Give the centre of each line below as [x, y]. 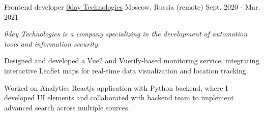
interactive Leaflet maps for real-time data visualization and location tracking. [126, 70]
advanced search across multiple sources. [67, 107]
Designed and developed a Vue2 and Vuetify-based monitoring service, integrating [132, 61]
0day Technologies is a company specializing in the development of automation [126, 34]
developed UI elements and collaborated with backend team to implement [119, 98]
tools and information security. [52, 43]
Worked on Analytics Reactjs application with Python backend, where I [116, 87]
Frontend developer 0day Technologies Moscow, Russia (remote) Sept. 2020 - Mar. [132, 7]
